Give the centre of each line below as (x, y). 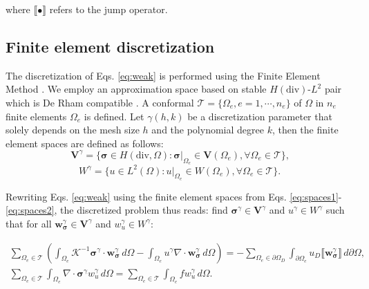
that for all (29, 223)
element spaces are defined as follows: (85, 143)
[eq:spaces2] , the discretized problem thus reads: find (117, 210)
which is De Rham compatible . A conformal (100, 102)
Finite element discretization (110, 46)
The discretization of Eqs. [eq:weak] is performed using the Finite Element (163, 75)
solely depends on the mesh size (73, 130)
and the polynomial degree (208, 130)
